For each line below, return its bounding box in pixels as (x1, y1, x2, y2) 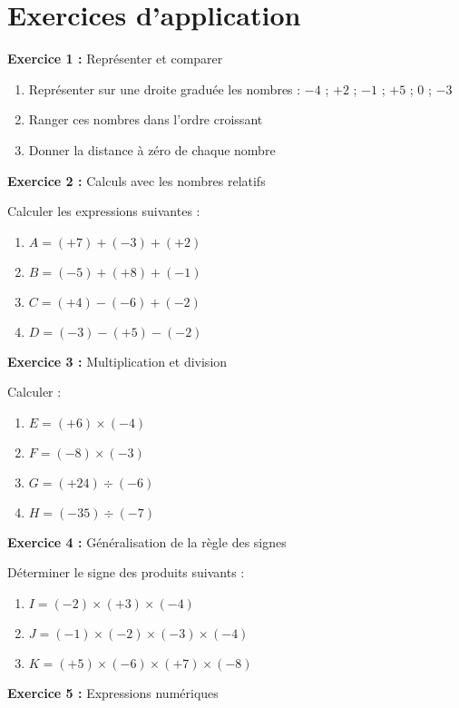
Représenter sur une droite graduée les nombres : (28, 79, 301, 98)
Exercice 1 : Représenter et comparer (7, 49, 223, 68)
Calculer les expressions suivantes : (7, 202, 200, 221)
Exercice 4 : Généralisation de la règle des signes (7, 532, 287, 551)
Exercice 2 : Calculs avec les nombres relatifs (7, 171, 266, 190)
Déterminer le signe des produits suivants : (7, 563, 245, 582)
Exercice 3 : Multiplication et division (7, 351, 228, 370)
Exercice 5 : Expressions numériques (7, 683, 219, 703)
